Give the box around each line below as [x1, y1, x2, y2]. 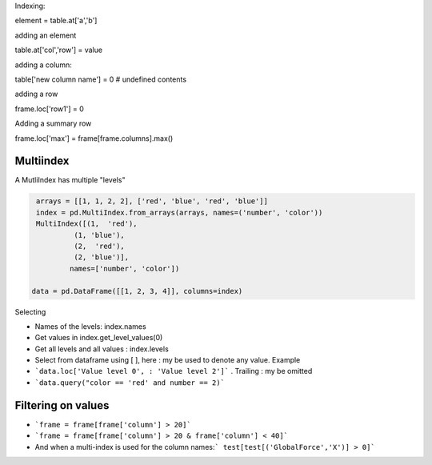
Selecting [14, 307, 46, 316]
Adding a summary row [14, 118, 92, 128]
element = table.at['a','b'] [14, 16, 98, 26]
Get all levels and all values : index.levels [34, 344, 170, 354]
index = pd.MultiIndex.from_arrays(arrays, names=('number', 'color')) [36, 208, 323, 217]
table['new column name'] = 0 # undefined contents [14, 74, 187, 84]
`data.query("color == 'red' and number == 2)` [34, 378, 226, 387]
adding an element [14, 30, 77, 40]
